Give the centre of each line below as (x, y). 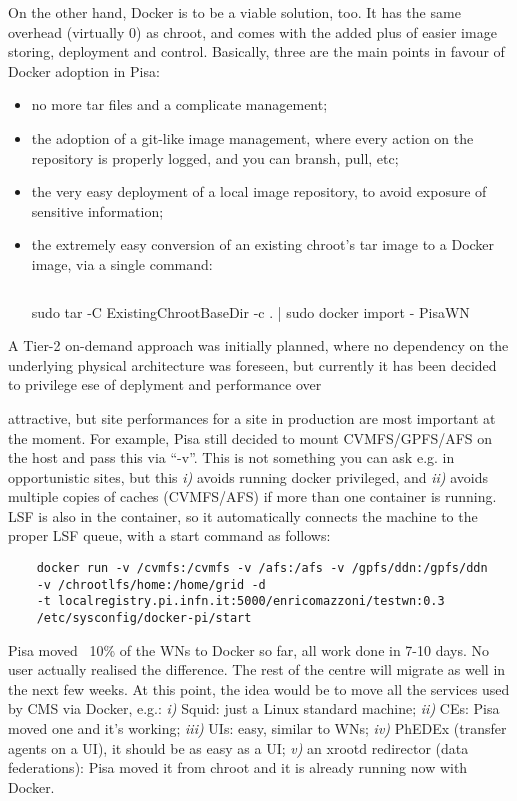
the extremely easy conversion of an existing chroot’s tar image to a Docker (263, 244)
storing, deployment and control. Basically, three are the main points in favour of (256, 51)
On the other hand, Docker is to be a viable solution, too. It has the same (234, 12)
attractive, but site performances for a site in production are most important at (252, 417)
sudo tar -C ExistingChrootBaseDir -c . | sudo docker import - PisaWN (250, 311)
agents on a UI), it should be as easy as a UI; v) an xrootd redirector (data (238, 747)
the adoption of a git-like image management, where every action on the (252, 137)
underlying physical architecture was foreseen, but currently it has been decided (252, 364)
